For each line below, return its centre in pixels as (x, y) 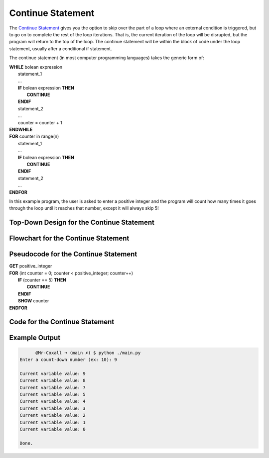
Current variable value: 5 (53, 394)
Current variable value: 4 (53, 401)
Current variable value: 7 (53, 387)
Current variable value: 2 (53, 415)
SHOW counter (34, 301)
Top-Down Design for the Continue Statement (82, 223)
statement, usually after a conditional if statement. (61, 48)
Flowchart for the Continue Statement (69, 238)
